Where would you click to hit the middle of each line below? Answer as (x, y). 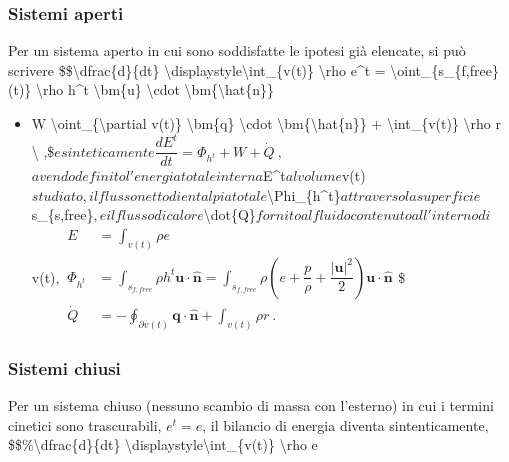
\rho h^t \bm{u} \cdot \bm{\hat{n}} (155, 89)
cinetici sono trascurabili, (85, 424)
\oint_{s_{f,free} (444, 69)
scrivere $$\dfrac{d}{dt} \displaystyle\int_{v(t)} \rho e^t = (197, 69)
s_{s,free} (62, 214)
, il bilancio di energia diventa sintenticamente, (345, 424)
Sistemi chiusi (64, 367)
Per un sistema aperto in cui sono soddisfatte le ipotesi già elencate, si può (237, 50)
